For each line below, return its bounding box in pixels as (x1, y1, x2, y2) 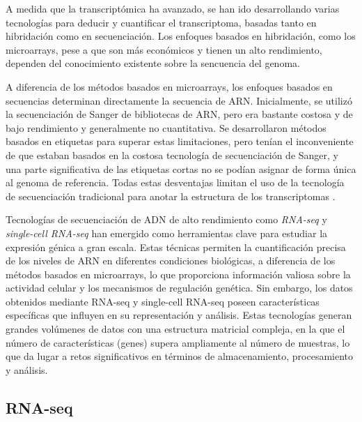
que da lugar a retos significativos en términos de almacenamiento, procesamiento (6, 349, 354, 363)
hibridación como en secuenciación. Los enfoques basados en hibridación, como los (6, 29, 356, 43)
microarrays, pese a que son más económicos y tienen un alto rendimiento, (6, 42, 322, 56)
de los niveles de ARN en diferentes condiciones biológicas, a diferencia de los (6, 253, 336, 268)
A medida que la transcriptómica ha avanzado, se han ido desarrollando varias (6, 1, 340, 15)
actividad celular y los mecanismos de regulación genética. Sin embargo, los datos (6, 280, 353, 295)
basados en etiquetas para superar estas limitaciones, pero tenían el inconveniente (6, 134, 354, 149)
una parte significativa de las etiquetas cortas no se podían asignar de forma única (6, 161, 356, 176)
